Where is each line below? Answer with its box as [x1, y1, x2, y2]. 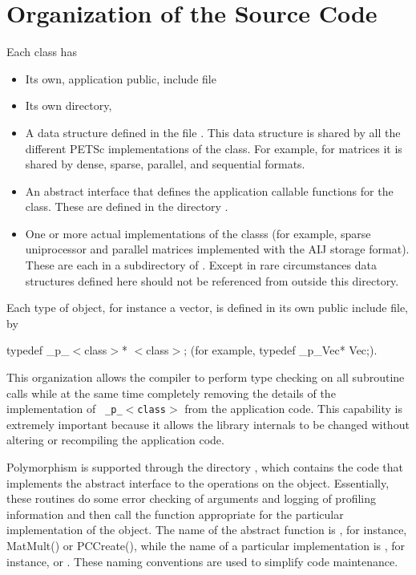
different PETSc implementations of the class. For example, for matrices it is [25, 140, 402, 156]
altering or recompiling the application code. [6, 431, 224, 448]
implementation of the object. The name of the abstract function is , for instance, [6, 521, 407, 538]
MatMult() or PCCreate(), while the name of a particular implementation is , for [6, 537, 406, 554]
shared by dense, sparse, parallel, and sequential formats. [25, 156, 305, 172]
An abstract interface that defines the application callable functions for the [25, 182, 394, 199]
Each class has [6, 43, 77, 60]
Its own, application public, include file [25, 70, 216, 87]
